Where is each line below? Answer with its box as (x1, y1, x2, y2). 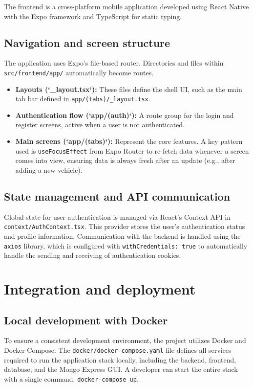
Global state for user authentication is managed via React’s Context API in (4, 211, 231, 222)
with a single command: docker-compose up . (4, 373, 139, 384)
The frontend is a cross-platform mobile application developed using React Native (4, 1, 249, 11)
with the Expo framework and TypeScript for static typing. (4, 11, 182, 21)
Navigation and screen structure (4, 35, 170, 50)
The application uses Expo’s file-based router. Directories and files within (4, 58, 224, 68)
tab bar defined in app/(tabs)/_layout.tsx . (15, 93, 150, 104)
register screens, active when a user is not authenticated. (15, 119, 185, 130)
